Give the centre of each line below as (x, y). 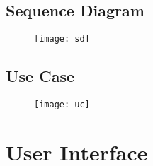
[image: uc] (62, 105)
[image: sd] (62, 39)
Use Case (40, 76)
